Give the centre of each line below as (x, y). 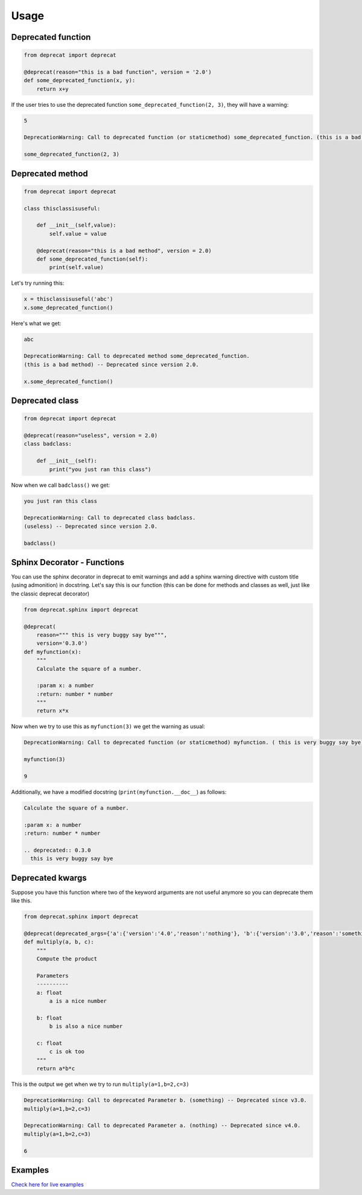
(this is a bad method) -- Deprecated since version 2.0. (111, 364)
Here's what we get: (36, 323)
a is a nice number (78, 1001)
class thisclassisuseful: (62, 208)
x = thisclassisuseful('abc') (68, 299)
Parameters (52, 975)
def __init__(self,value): (77, 225)
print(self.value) (76, 268)
